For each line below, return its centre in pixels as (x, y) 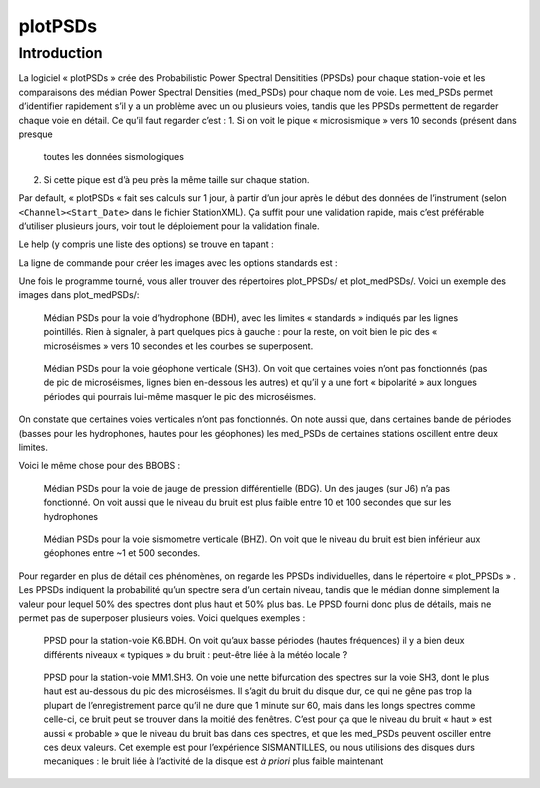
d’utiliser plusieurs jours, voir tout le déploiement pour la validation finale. (169, 226)
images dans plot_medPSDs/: (79, 295)
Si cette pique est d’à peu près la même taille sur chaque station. (176, 179)
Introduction (60, 53)
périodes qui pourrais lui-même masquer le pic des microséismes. (180, 396)
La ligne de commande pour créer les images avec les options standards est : (178, 262)
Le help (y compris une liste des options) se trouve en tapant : (146, 244)
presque (36, 134)
